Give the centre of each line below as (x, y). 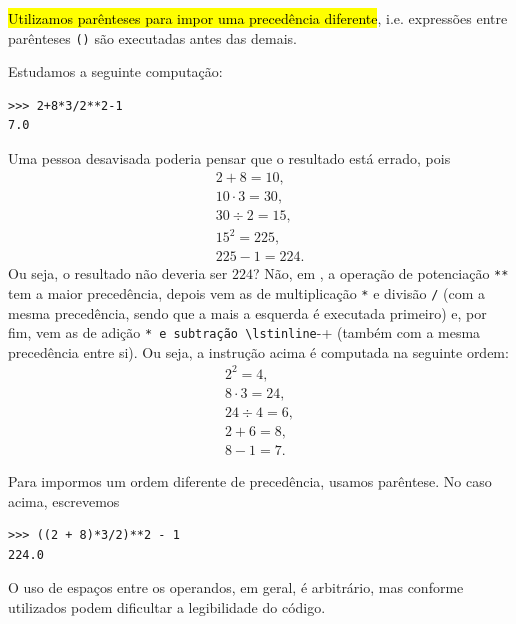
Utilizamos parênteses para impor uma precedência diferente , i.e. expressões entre (258, 18)
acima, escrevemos (64, 500)
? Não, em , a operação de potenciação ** (380, 273)
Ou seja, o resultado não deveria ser (118, 273)
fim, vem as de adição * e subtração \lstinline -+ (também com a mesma (244, 332)
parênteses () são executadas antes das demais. (153, 37)
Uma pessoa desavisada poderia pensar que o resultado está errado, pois (229, 158)
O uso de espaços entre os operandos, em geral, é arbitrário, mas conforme (236, 587)
